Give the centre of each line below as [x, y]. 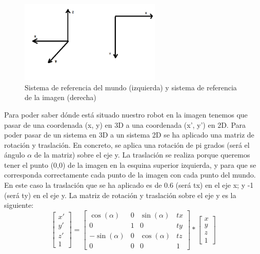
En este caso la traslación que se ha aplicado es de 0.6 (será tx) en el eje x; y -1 [129, 185]
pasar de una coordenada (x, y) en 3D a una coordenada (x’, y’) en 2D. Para [125, 124]
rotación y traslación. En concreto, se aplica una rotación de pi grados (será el [127, 144]
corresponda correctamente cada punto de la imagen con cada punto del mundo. [130, 175]
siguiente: [19, 205]
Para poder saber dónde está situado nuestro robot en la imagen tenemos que [126, 114]
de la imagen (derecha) [61, 97]
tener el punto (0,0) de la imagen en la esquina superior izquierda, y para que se [130, 164]
